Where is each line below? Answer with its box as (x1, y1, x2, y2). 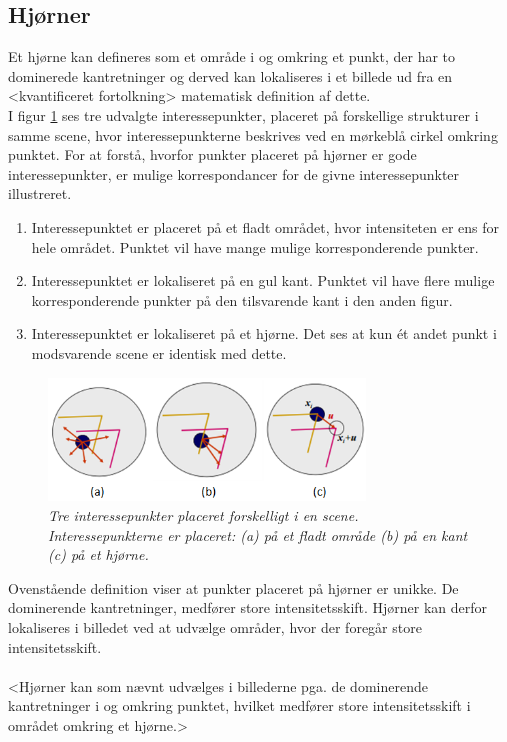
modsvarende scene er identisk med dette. (31, 342, 287, 363)
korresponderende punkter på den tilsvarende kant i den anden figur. (31, 289, 453, 310)
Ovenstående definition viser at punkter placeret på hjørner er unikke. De (8, 577, 459, 598)
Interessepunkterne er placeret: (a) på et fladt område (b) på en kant (48, 524, 468, 545)
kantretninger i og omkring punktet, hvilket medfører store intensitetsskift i (8, 695, 471, 716)
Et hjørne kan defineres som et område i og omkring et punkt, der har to (8, 46, 456, 67)
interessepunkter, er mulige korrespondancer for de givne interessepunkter (8, 163, 460, 184)
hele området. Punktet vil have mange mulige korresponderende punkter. (31, 236, 479, 257)
